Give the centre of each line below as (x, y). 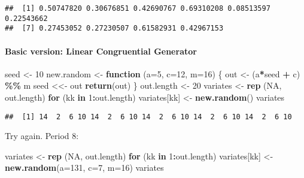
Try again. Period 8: (42, 136)
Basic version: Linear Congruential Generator (101, 51)
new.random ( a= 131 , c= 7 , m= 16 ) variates (84, 168)
